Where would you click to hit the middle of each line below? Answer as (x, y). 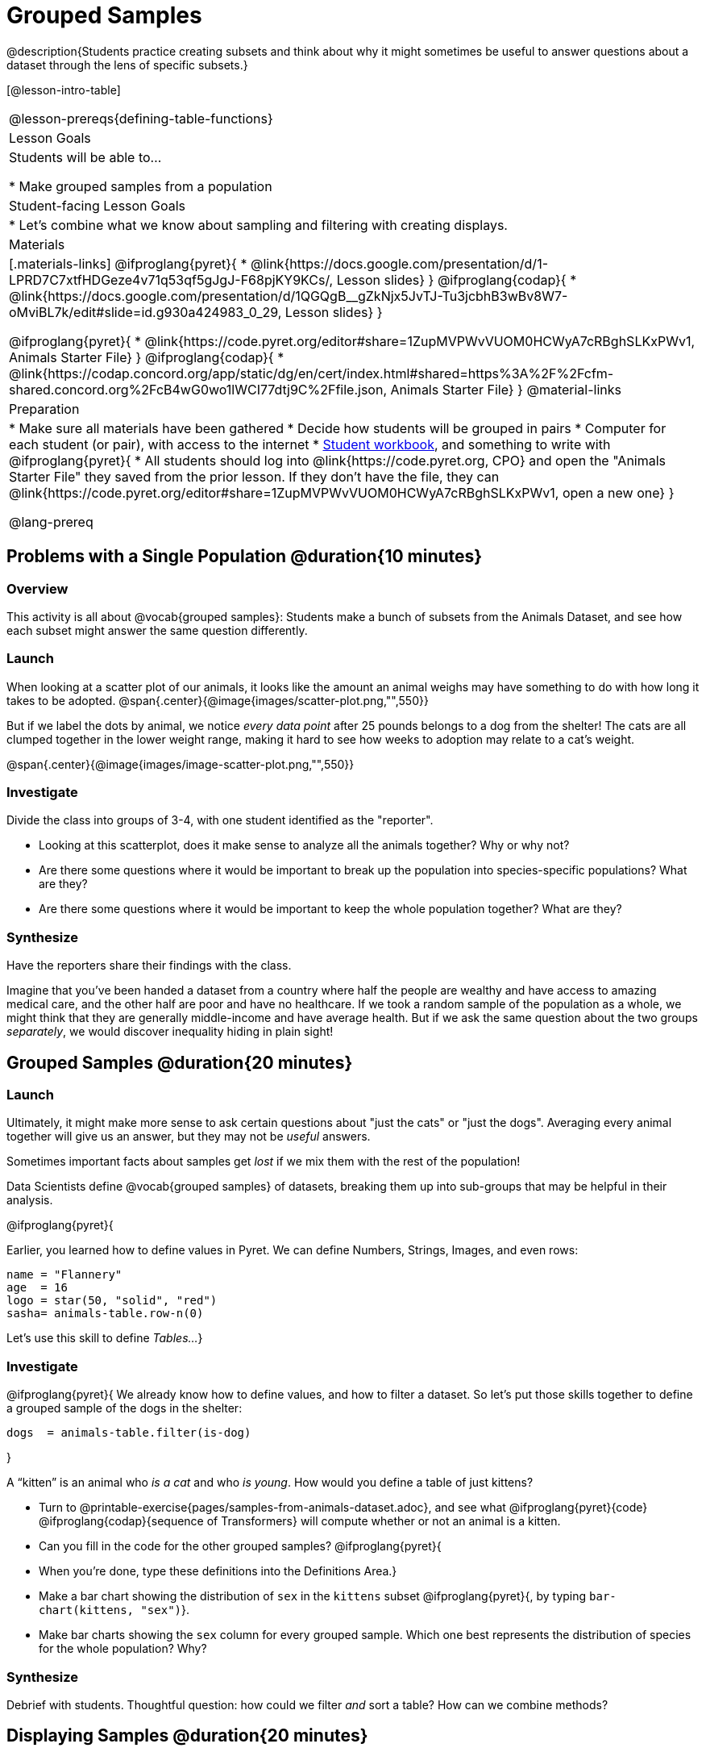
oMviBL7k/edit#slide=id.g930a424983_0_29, (145, 312)
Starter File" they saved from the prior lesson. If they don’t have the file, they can (254, 476)
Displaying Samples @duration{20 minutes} (187, 1736)
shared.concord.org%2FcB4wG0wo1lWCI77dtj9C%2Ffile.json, (198, 389)
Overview (37, 588)
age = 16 (37, 1288)
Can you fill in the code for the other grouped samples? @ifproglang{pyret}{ (240, 1546)
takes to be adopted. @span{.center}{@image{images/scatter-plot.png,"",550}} (218, 700)
